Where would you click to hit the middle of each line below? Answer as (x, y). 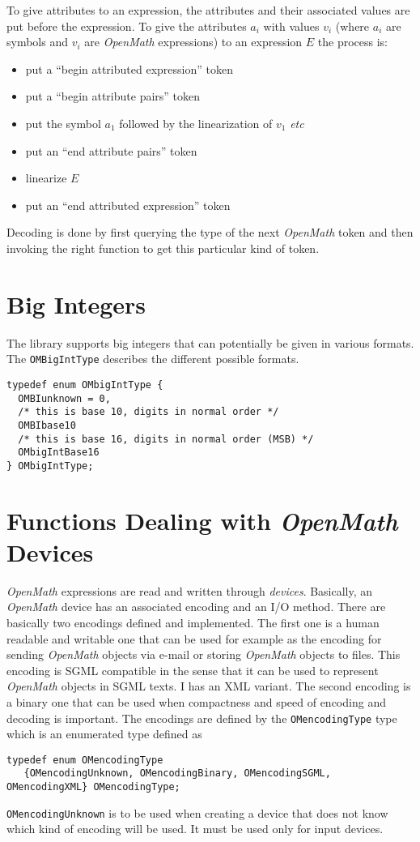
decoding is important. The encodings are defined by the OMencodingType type (202, 718)
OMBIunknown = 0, (64, 398)
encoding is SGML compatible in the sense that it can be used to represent (193, 670)
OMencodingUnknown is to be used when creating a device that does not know (197, 812)
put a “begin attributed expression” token (129, 68)
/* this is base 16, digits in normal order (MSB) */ (166, 439)
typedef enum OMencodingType (85, 760)
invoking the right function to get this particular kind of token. (163, 248)
